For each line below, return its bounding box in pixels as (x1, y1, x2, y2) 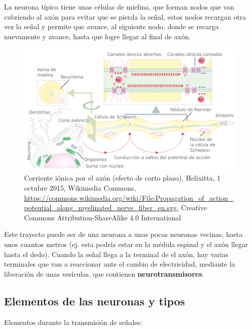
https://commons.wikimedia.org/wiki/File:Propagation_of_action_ (24, 192, 233, 203)
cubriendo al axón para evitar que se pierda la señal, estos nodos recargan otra (4, 11, 246, 22)
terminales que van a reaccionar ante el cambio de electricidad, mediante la (4, 259, 235, 269)
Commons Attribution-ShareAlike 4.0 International (24, 212, 181, 222)
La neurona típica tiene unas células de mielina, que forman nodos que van (4, 2, 234, 12)
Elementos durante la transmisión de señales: (4, 316, 143, 327)
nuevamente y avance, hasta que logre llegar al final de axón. (4, 31, 191, 41)
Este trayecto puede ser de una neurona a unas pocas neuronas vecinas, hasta (4, 229, 242, 239)
